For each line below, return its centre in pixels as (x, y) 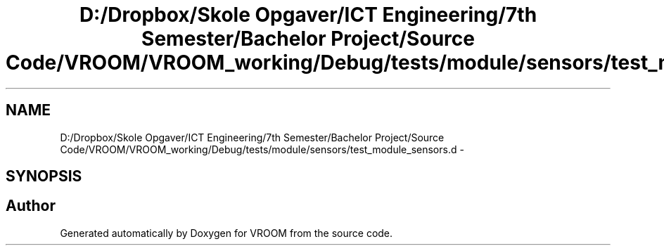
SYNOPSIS (44, 176)
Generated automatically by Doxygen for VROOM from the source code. (226, 233)
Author (31, 206)
